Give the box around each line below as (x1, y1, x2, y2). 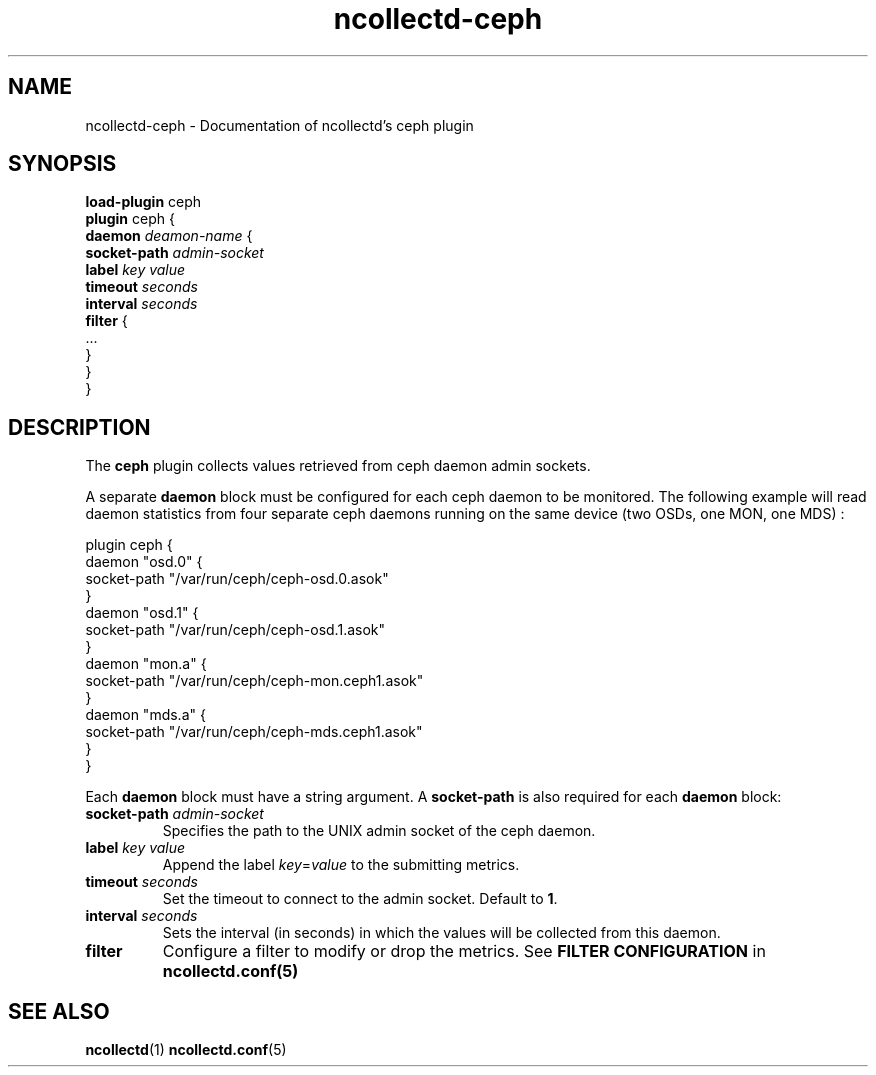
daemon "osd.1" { (85, 604, 199, 622)
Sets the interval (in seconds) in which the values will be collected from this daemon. (162, 924, 721, 942)
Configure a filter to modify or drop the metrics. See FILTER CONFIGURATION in (162, 941, 766, 962)
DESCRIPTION (8, 414, 151, 440)
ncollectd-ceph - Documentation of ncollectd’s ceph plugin (85, 116, 474, 134)
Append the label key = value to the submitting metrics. (162, 856, 520, 874)
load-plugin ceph (85, 193, 202, 211)
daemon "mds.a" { (85, 706, 206, 724)
